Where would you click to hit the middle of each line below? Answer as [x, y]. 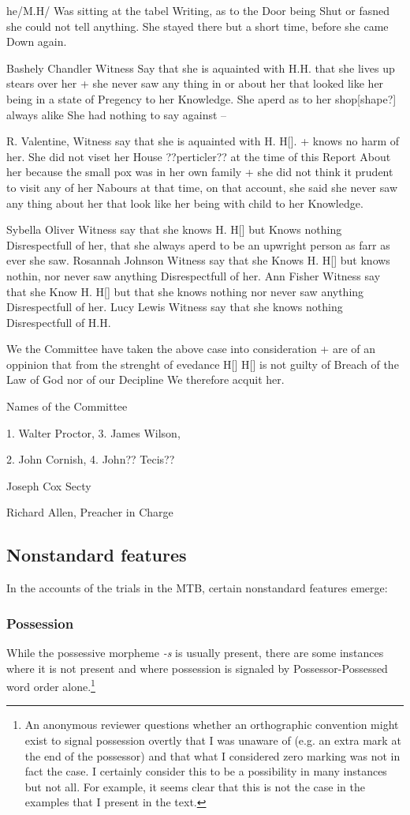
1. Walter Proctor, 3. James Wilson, [93, 432]
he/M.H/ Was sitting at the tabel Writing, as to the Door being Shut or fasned [198, 10]
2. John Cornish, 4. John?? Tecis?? [91, 459]
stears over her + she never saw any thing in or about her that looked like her [195, 83]
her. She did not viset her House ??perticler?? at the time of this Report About [199, 156]
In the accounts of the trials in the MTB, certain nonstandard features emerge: [197, 588]
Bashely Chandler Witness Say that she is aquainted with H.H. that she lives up [201, 68]
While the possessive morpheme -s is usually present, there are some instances [195, 653]
